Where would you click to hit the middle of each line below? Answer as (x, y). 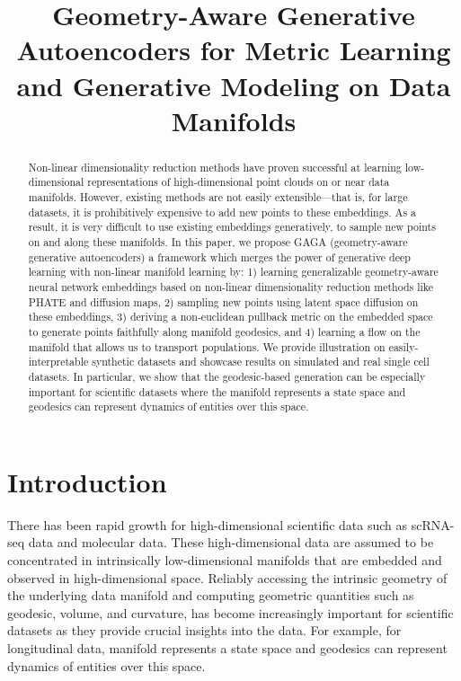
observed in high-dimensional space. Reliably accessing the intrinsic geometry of (227, 577)
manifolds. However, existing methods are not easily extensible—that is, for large (218, 197)
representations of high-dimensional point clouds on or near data (239, 182)
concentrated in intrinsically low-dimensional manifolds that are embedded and (225, 560)
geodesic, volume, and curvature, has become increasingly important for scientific (230, 612)
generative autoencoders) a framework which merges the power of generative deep (219, 256)
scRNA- (433, 524)
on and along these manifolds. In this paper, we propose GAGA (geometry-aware (218, 242)
